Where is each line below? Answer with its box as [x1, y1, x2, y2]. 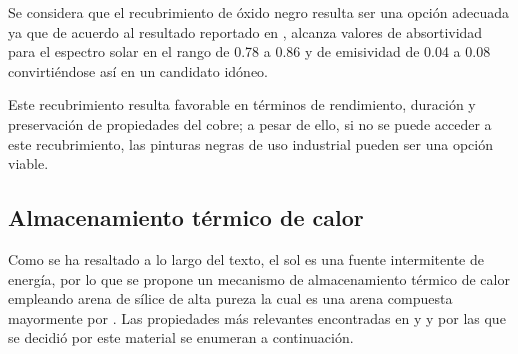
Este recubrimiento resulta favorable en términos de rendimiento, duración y [8, 94, 476, 115]
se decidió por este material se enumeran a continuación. [8, 327, 354, 348]
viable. [8, 153, 49, 174]
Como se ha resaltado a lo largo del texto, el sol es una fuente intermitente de [8, 248, 484, 269]
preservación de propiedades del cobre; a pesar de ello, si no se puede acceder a [8, 113, 492, 134]
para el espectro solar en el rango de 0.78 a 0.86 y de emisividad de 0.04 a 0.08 [8, 41, 491, 62]
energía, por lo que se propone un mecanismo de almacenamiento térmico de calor [8, 268, 510, 289]
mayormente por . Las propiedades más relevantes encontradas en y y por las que [8, 307, 506, 328]
